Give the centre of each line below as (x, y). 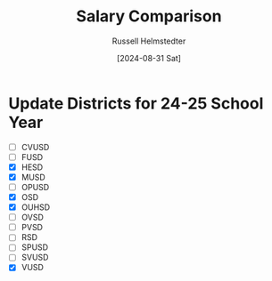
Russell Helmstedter (149, 41)
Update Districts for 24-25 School (136, 103)
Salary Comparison (149, 16)
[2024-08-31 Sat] (149, 58)
